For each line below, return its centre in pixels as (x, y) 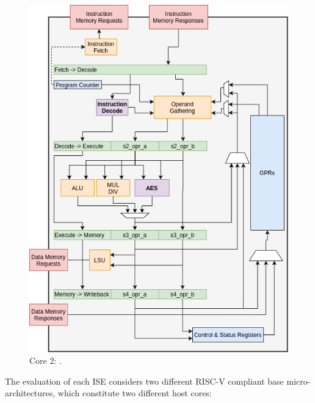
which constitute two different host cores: (135, 393)
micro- (299, 381)
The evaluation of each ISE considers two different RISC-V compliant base (144, 381)
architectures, (30, 393)
